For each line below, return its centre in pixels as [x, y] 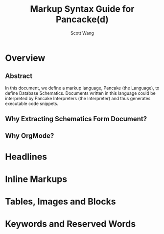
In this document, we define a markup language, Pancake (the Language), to [82, 88]
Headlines [26, 157]
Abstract [19, 76]
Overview [25, 58]
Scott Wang [82, 33]
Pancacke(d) [82, 19]
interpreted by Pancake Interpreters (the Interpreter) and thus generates [78, 98]
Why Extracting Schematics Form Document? [76, 119]
